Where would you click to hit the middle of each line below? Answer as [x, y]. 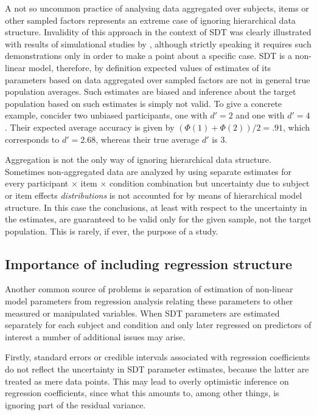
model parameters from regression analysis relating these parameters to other [149, 301]
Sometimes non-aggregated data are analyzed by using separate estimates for [148, 171]
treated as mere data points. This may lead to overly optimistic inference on [147, 381]
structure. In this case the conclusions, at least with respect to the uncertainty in [156, 207]
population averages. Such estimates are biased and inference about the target [151, 91]
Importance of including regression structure [149, 263]
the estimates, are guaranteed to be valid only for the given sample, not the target [158, 219]
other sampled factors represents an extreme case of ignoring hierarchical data [150, 20]
